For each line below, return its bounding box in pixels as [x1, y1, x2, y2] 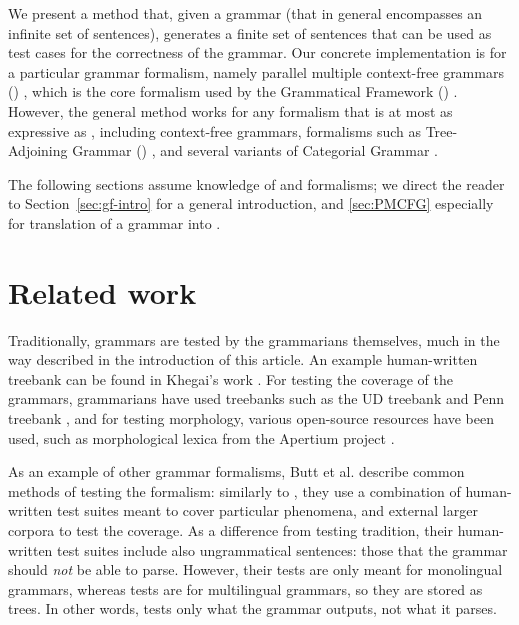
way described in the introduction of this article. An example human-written [8, 349, 478, 370]
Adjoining [8, 140, 68, 161]
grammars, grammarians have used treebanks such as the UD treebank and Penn [8, 388, 505, 409]
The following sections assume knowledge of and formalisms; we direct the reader [8, 173, 505, 194]
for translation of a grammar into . [8, 212, 221, 233]
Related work [8, 271, 197, 312]
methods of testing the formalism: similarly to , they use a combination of [8, 480, 461, 501]
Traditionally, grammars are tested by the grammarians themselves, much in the [8, 329, 500, 350]
